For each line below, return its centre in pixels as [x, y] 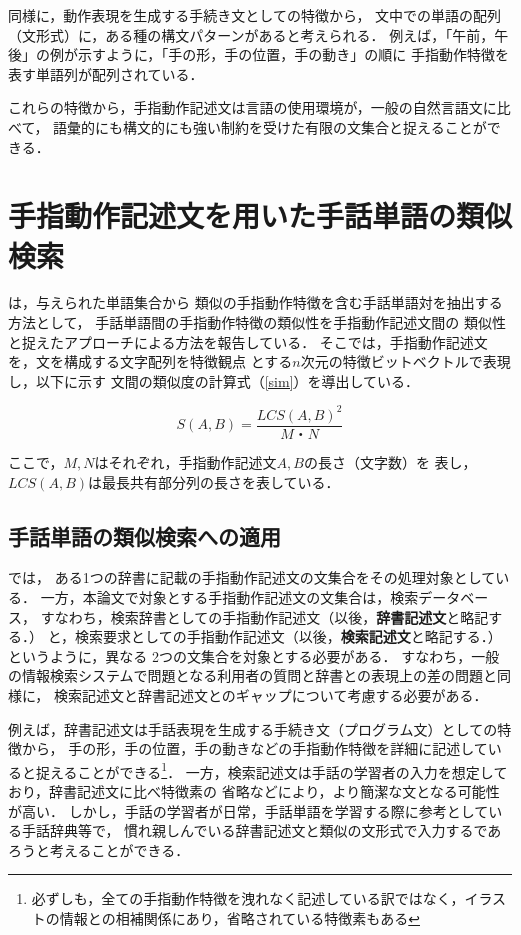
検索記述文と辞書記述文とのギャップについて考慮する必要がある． [270, 694]
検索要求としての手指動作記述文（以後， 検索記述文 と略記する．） [288, 636]
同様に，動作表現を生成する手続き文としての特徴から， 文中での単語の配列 [255, 15]
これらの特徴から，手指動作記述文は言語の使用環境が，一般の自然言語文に [252, 107]
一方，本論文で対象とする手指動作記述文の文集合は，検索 [229, 596]
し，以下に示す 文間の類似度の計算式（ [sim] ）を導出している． [214, 380]
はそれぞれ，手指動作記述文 [185, 462]
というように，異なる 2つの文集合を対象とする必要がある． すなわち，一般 [254, 655]
